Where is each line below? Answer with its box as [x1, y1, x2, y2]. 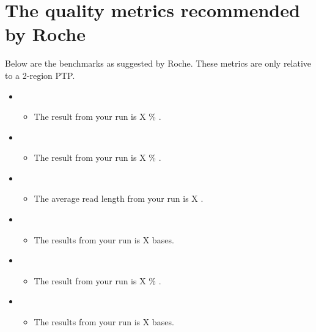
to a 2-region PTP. [5, 68, 75, 81]
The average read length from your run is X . [34, 192, 204, 205]
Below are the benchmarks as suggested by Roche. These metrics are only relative [5, 57, 312, 70]
